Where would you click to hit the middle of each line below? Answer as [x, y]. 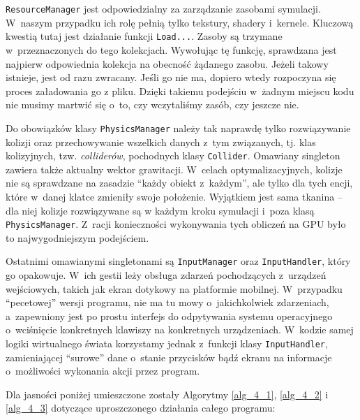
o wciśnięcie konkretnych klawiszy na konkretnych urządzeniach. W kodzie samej [180, 330]
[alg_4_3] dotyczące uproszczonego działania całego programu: [141, 408]
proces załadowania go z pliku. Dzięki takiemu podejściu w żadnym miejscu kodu [180, 90]
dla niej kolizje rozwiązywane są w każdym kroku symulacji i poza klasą [160, 210]
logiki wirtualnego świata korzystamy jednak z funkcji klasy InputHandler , [167, 343]
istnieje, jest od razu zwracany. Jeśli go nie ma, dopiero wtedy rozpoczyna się [171, 77]
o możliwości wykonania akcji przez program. [103, 371]
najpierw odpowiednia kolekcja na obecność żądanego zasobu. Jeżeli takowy [167, 63]
